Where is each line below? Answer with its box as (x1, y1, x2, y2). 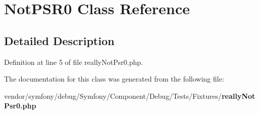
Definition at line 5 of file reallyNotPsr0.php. (4, 56, 143, 67)
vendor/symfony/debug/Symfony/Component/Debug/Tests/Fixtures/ (4, 90, 222, 101)
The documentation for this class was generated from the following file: (4, 73, 224, 84)
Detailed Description (4, 32, 115, 48)
